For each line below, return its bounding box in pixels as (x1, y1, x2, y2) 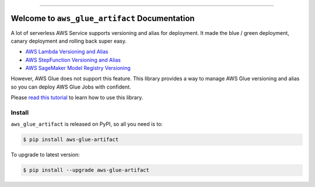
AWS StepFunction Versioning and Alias (25, 56, 121, 63)
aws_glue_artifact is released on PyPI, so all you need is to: (10, 121, 163, 128)
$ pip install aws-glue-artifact (23, 136, 119, 143)
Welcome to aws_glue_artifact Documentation (10, 13, 195, 23)
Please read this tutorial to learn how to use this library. (10, 94, 143, 101)
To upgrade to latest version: (10, 151, 80, 158)
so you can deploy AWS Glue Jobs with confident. (10, 83, 131, 90)
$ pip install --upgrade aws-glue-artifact (23, 167, 150, 174)
